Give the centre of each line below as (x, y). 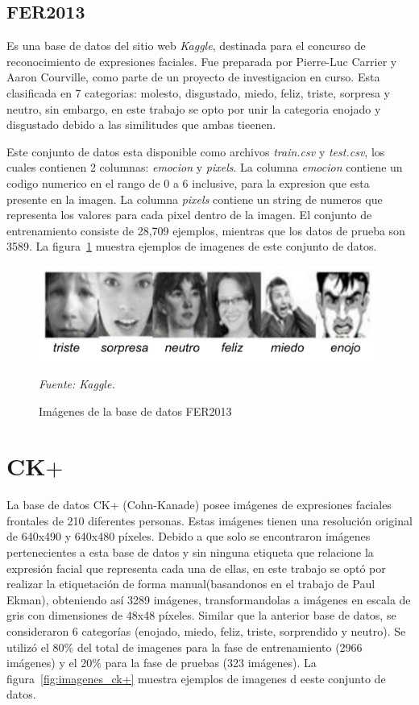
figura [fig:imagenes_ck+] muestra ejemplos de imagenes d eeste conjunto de (196, 678)
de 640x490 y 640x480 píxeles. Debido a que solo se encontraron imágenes (189, 536)
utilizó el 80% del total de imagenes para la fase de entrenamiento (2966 (185, 647)
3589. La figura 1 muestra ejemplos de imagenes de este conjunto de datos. (192, 246)
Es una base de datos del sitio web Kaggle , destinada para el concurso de (186, 46)
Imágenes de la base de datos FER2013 (135, 411)
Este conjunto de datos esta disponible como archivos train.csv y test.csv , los (196, 151)
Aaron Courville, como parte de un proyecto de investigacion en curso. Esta (193, 77)
